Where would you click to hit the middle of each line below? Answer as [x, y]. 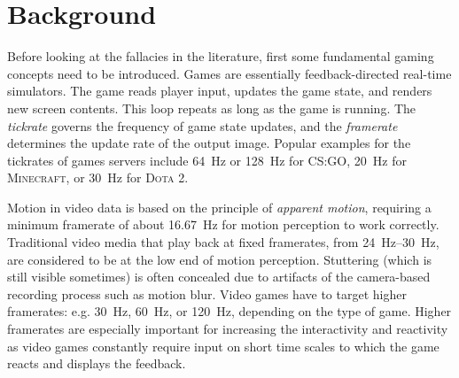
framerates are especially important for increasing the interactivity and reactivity [228, 329]
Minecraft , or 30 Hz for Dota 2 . [98, 177]
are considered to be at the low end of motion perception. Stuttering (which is [220, 259]
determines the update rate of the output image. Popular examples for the [209, 143]
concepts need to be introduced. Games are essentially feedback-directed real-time [229, 73]
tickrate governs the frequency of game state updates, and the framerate [202, 125]
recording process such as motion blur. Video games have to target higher [207, 293]
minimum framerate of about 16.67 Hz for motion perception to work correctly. [223, 224]
